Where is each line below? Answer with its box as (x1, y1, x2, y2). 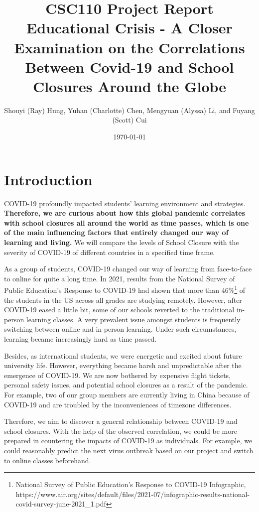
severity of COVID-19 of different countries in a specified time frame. (4, 247, 215, 257)
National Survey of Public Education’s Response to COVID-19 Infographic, (15, 479, 246, 490)
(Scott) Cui (112, 115, 147, 125)
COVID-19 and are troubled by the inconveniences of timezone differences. (4, 399, 232, 409)
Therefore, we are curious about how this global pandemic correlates (4, 208, 245, 218)
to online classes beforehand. (4, 455, 91, 465)
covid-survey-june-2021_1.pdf (15, 499, 106, 509)
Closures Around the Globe (32, 76, 227, 96)
